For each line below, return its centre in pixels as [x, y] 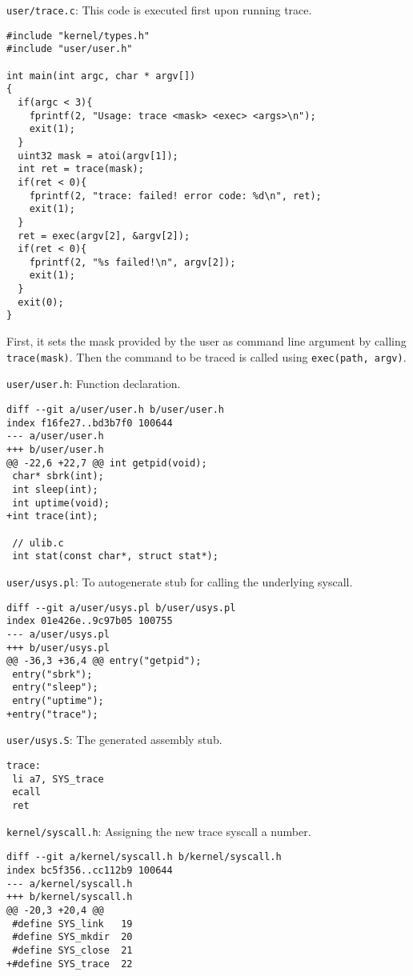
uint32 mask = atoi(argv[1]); [98, 156]
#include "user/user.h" [70, 49]
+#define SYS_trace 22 [70, 964]
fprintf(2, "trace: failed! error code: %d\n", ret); [175, 196]
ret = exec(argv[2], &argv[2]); [104, 236]
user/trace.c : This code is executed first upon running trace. [159, 10]
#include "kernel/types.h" [78, 36]
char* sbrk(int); [58, 476]
